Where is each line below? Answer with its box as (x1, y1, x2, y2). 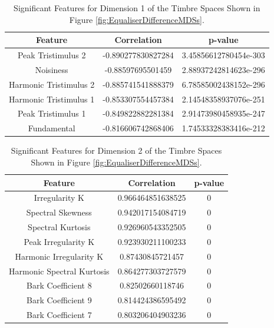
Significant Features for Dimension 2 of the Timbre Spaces (11, 144, 222, 157)
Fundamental (28, 122, 75, 134)
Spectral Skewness (26, 206, 92, 218)
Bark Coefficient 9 (26, 294, 92, 306)
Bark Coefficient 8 (26, 279, 92, 291)
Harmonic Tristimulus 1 (9, 92, 95, 105)
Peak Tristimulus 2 (17, 49, 86, 61)
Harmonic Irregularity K (15, 250, 104, 262)
